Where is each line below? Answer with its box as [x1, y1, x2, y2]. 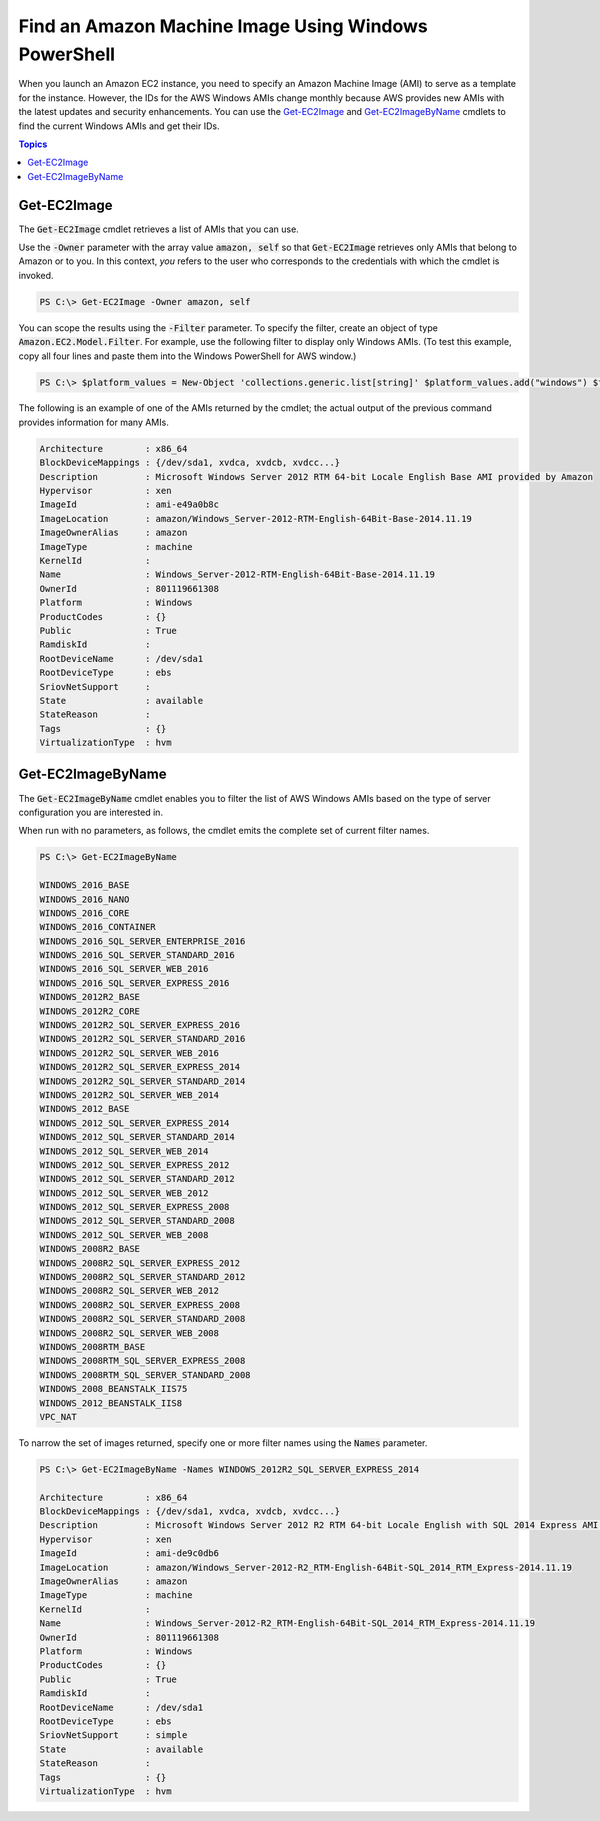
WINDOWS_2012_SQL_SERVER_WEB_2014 [39, 1145, 209, 1157]
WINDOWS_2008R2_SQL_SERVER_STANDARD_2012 [39, 1271, 246, 1283]
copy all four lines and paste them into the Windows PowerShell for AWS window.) [18, 350, 357, 362]
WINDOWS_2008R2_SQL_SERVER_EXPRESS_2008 [39, 1299, 240, 1310]
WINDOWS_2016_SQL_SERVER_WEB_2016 [39, 963, 209, 975]
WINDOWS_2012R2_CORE [39, 1005, 140, 1017]
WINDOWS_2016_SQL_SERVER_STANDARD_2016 [39, 950, 235, 961]
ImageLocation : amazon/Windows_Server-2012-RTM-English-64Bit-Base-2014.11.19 [39, 513, 472, 524]
